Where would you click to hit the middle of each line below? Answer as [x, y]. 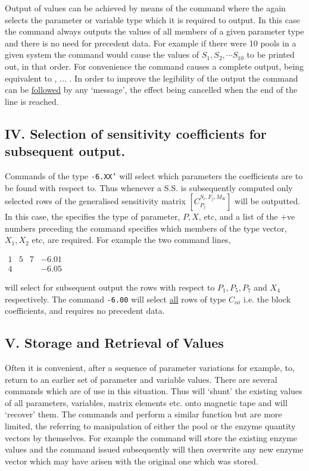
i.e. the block [267, 299]
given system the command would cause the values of [102, 54]
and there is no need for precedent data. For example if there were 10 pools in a [151, 43]
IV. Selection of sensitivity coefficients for [136, 133]
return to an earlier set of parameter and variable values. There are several [141, 379]
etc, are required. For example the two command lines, [131, 240]
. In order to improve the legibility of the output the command [184, 78]
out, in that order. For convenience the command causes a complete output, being [154, 66]
